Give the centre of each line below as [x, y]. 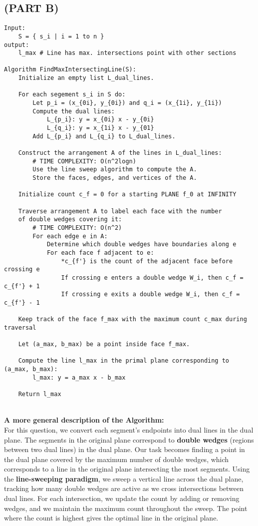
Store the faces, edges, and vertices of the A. [115, 178]
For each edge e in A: [70, 236]
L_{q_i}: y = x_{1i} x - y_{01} [100, 128]
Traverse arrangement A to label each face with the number [120, 211]
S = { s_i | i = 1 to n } [61, 36]
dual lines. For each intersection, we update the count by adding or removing [122, 498]
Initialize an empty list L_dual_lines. [86, 78]
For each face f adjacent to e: [100, 253]
